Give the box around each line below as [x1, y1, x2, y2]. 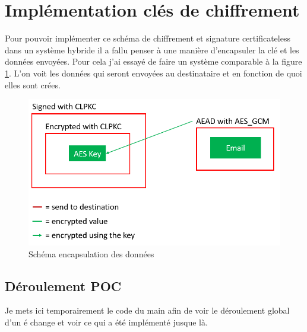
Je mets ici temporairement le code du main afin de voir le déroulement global [5, 304, 290, 317]
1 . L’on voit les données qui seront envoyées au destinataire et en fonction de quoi [5, 66, 302, 79]
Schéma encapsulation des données [29, 247, 154, 260]
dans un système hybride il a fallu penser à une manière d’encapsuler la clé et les [5, 43, 299, 56]
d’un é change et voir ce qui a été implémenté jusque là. [5, 316, 208, 328]
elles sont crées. [5, 78, 61, 91]
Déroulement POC [5, 276, 122, 295]
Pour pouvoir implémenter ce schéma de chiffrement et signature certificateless [5, 32, 290, 44]
